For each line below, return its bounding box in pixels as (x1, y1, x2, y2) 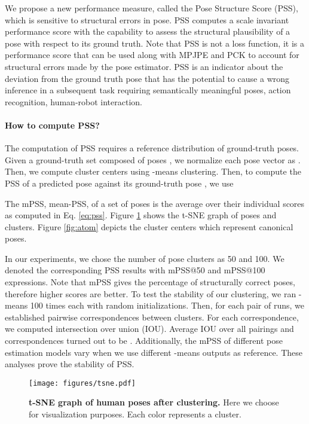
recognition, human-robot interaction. (5, 95, 142, 108)
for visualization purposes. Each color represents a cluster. (29, 408, 241, 420)
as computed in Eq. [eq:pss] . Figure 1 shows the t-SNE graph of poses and (5, 209, 277, 221)
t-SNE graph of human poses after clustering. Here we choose (29, 396, 279, 408)
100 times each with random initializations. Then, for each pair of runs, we (30, 299, 304, 312)
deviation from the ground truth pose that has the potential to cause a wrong (5, 72, 290, 84)
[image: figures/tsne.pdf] (29, 379, 136, 388)
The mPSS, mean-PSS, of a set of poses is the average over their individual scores (5, 197, 305, 209)
